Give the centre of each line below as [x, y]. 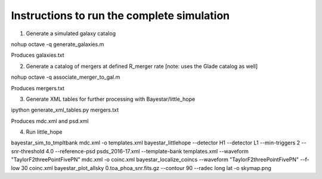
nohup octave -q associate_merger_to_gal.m [66, 77]
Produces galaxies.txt [38, 55]
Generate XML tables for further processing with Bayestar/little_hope [111, 99]
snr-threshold [28, 151]
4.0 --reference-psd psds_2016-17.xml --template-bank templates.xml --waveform [147, 151]
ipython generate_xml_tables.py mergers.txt [65, 110]
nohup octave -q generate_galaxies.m [58, 44]
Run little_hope [44, 132]
